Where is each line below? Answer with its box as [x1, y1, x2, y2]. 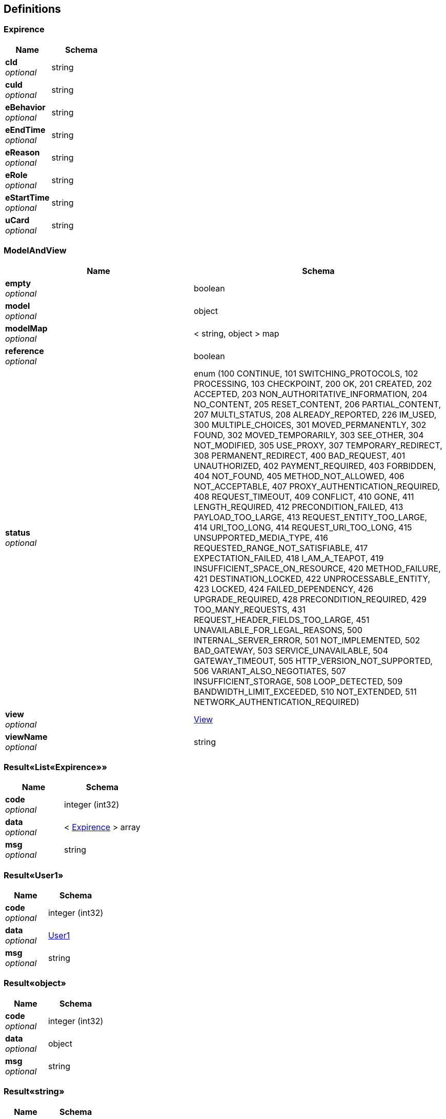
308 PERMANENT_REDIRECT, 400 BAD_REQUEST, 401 [193, 450, 406, 461]
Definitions [4, 3, 61, 15]
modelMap [5, 323, 48, 333]
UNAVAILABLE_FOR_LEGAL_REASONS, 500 [193, 624, 362, 635]
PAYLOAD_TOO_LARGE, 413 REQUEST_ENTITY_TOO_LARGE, [193, 512, 428, 522]
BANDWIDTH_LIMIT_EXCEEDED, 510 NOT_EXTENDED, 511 [193, 686, 417, 697]
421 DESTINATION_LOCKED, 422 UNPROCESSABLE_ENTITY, [193, 573, 431, 584]
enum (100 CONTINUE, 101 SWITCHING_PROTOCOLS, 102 [193, 368, 418, 379]
